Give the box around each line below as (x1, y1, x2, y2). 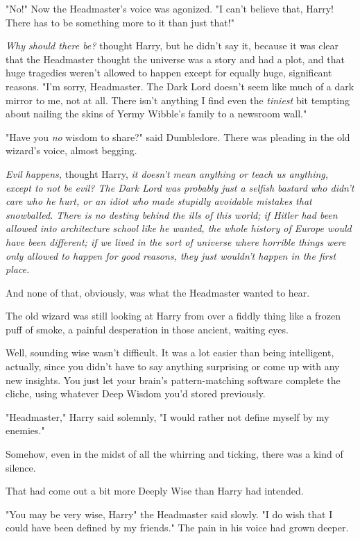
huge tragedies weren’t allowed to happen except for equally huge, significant (6, 65, 332, 80)
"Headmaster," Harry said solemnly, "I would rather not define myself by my (6, 409, 329, 424)
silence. (6, 460, 36, 474)
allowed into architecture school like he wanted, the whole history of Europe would (6, 221, 352, 235)
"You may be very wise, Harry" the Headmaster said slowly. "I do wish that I (6, 506, 333, 521)
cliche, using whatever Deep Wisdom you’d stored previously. (6, 386, 266, 401)
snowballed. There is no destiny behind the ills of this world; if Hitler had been (6, 207, 338, 222)
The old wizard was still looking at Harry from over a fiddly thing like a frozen (6, 308, 341, 323)
